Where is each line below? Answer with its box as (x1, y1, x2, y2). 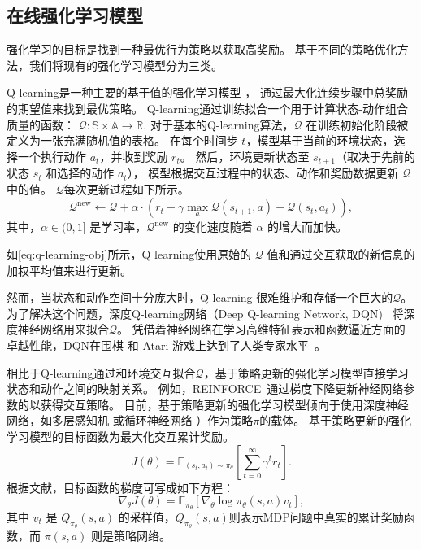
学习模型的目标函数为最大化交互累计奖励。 (7, 427, 234, 444)
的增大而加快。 (267, 218, 347, 235)
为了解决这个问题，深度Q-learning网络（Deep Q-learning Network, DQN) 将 (7, 304, 404, 321)
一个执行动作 (17, 147, 86, 164)
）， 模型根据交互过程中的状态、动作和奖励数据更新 (127, 164, 399, 181)
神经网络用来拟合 (17, 321, 109, 338)
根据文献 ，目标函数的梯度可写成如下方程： (7, 478, 234, 495)
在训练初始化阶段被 (306, 116, 409, 133)
